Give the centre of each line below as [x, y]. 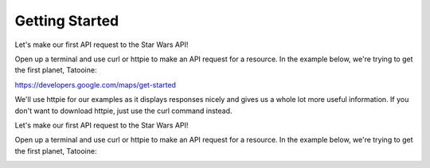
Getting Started [67, 21]
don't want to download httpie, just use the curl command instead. [123, 111]
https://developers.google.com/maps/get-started [96, 84]
